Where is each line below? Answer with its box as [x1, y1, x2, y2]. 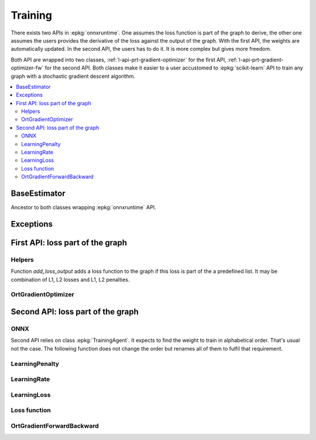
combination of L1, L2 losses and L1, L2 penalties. [11, 276, 130, 283]
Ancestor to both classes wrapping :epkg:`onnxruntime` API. [11, 204, 156, 211]
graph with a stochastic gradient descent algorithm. [11, 72, 136, 79]
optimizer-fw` [11, 64, 44, 71]
